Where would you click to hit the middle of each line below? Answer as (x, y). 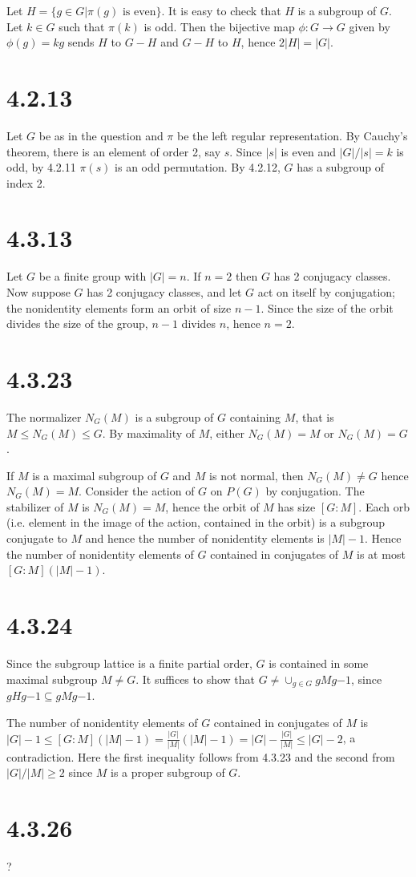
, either (227, 432)
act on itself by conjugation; (326, 292)
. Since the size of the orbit (327, 307)
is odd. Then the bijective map (219, 26)
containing (255, 416)
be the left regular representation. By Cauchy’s (293, 135)
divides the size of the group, (77, 323)
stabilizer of (35, 506)
